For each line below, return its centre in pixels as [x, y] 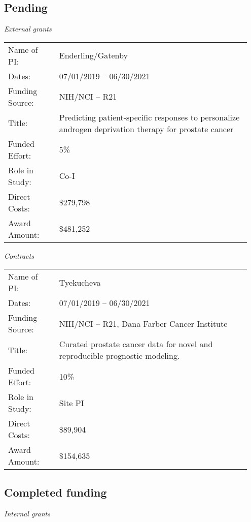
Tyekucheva [80, 282]
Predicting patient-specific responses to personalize [149, 117]
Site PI [71, 403]
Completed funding [56, 492]
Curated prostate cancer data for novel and [136, 344]
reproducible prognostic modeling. [119, 356]
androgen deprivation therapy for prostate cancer [146, 129]
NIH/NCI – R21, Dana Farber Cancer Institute [143, 323]
